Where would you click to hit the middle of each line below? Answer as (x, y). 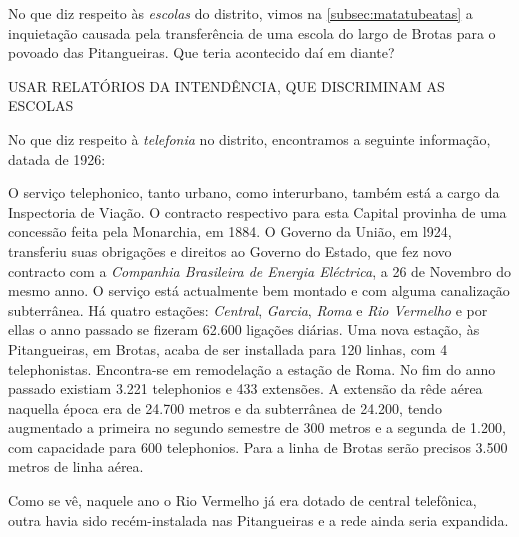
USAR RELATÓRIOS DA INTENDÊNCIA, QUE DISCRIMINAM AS (226, 85)
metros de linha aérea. (76, 466)
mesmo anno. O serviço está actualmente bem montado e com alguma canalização (259, 290)
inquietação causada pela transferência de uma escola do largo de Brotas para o (252, 32)
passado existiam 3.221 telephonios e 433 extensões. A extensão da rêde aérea (245, 388)
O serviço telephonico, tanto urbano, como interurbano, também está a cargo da (254, 192)
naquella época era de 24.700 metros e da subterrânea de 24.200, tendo (225, 407)
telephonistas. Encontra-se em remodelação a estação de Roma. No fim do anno (252, 368)
